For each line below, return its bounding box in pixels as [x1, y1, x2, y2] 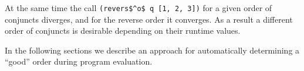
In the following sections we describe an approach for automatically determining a [5, 44, 300, 56]
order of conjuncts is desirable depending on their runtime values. [5, 24, 241, 37]
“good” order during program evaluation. [5, 55, 153, 68]
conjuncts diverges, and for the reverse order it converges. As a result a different [5, 13, 293, 25]
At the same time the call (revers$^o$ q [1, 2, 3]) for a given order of [5, 2, 272, 13]
